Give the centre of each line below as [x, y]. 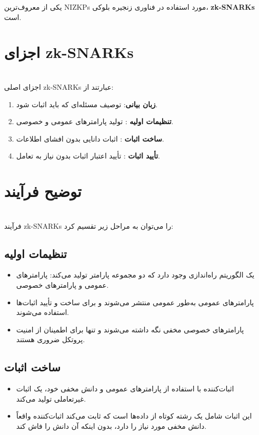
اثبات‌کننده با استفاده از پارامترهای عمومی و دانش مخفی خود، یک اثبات [125, 389]
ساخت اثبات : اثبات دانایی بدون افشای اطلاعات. [90, 138]
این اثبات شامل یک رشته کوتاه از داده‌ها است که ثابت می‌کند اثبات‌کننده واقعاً [134, 416]
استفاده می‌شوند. [43, 312]
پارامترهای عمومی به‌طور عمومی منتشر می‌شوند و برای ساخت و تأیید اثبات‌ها [135, 302]
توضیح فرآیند [43, 191]
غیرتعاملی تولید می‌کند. [51, 398]
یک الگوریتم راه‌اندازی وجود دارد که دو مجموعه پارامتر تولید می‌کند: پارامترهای [135, 275]
